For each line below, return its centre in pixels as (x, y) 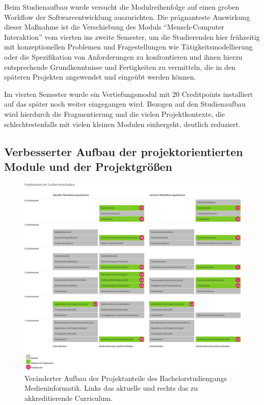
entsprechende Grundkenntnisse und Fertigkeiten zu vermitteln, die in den (120, 67)
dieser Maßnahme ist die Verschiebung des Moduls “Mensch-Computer (114, 27)
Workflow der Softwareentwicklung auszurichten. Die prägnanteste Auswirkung (127, 17)
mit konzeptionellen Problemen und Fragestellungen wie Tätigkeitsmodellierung (128, 47)
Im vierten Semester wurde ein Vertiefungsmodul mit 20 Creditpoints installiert (129, 94)
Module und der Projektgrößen (88, 166)
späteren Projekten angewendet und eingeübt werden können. (100, 77)
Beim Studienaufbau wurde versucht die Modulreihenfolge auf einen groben (122, 7)
